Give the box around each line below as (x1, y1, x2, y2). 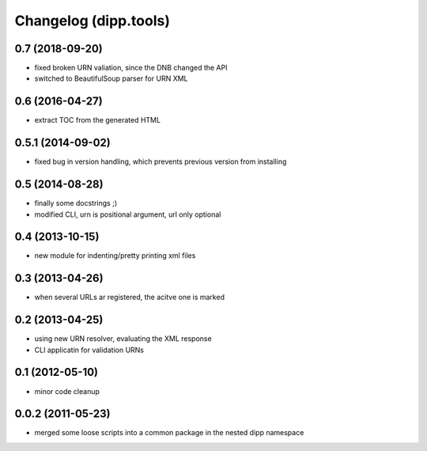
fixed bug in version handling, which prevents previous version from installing (34, 157, 287, 166)
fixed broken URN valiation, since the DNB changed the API (34, 63, 228, 73)
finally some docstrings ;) (34, 199, 118, 208)
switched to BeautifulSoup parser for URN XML (34, 74, 188, 83)
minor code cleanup (34, 386, 100, 396)
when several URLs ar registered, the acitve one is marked (34, 293, 225, 302)
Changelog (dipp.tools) (14, 12, 170, 29)
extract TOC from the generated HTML (34, 116, 161, 125)
